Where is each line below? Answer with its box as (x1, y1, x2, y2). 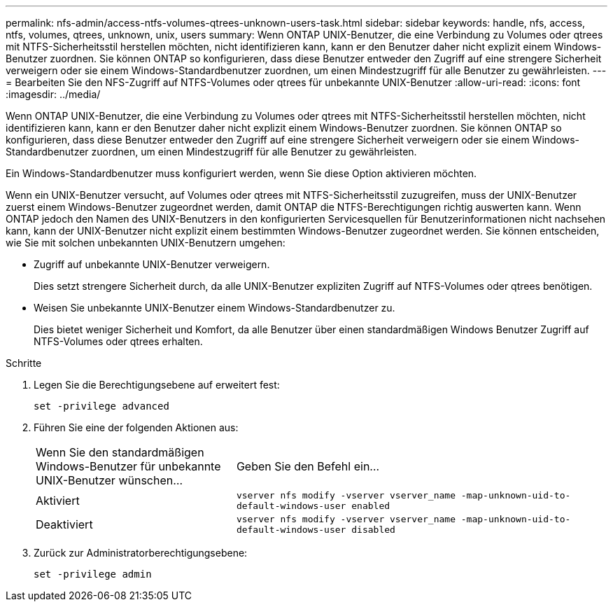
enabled (351, 501, 390, 511)
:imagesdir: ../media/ (6, 88, 101, 100)
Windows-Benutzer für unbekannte (36, 459, 221, 473)
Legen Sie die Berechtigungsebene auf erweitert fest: (34, 379, 280, 391)
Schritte (6, 357, 42, 369)
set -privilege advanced (34, 400, 169, 412)
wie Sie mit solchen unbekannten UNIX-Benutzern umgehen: (6, 237, 286, 249)
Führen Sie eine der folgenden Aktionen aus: (34, 421, 239, 433)
